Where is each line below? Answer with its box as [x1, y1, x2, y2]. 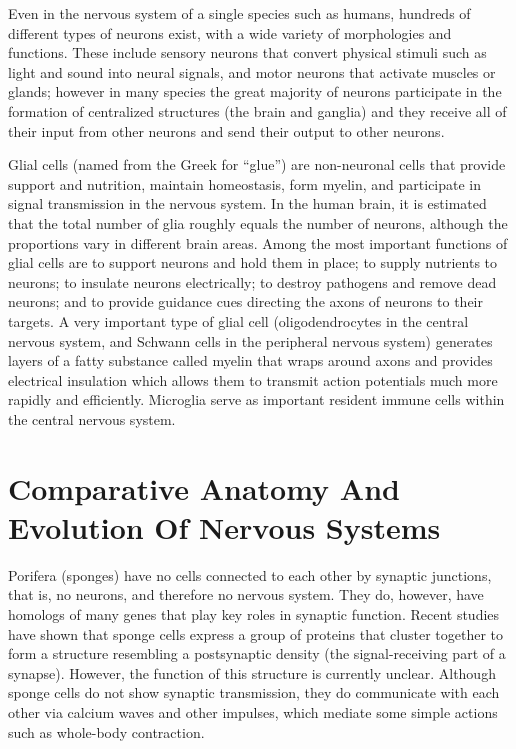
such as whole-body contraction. [8, 721, 205, 742]
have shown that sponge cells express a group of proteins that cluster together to [8, 623, 503, 644]
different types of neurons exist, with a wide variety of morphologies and [8, 22, 452, 43]
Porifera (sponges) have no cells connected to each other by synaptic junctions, [8, 564, 492, 585]
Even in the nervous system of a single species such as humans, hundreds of [8, 3, 471, 23]
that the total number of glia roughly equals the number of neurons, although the [8, 212, 508, 233]
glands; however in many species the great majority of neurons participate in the [8, 81, 502, 102]
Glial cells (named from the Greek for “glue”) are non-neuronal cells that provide [8, 154, 506, 175]
